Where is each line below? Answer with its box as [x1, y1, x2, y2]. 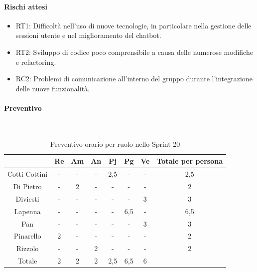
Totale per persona [156, 156, 223, 166]
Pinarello [13, 231, 41, 241]
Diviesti [15, 193, 39, 204]
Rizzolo [16, 243, 39, 254]
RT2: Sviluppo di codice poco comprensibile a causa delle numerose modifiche [15, 46, 253, 57]
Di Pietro [13, 181, 42, 192]
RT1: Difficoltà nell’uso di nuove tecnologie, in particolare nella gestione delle [15, 20, 252, 30]
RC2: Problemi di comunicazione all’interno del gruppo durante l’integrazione [15, 73, 253, 84]
